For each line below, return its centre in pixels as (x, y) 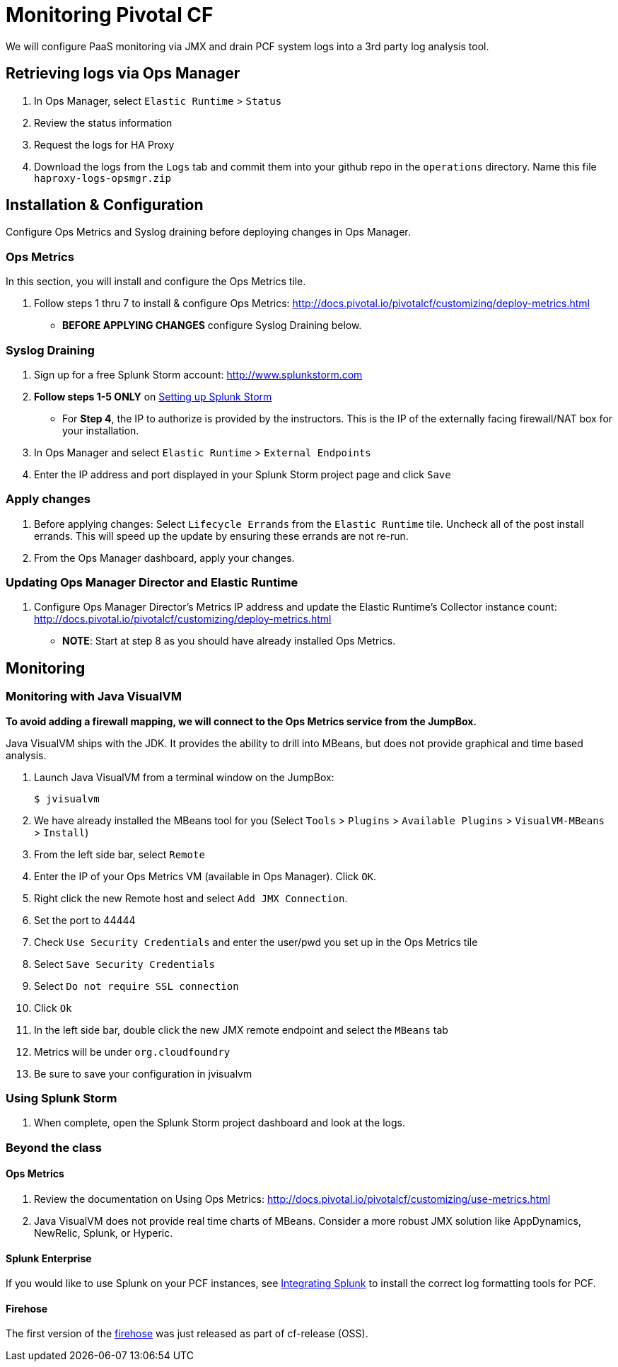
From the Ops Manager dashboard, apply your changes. (164, 558)
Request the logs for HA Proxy (104, 144)
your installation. (101, 430)
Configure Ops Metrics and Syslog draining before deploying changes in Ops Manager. (208, 232)
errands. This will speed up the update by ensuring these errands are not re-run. (221, 536)
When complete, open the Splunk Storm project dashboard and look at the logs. (220, 1123)
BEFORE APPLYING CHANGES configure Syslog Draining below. (212, 325)
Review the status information (103, 122)
